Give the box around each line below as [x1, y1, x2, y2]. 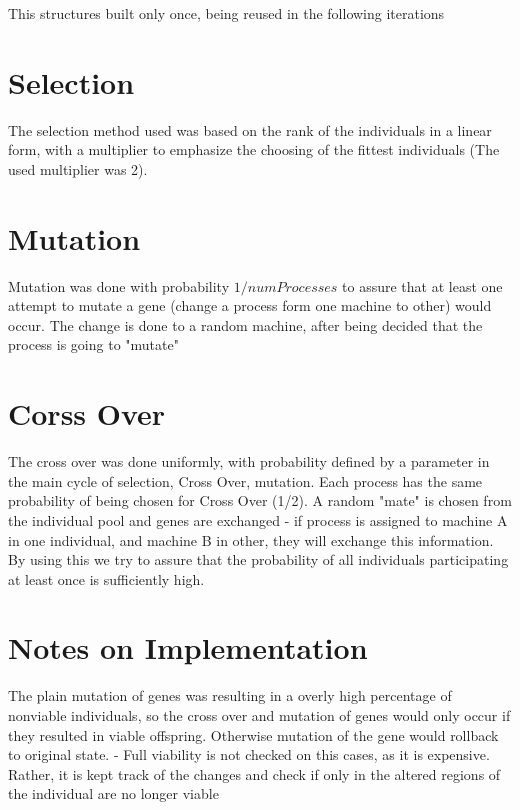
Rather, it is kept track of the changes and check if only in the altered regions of [8, 763, 501, 784]
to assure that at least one [342, 275, 503, 296]
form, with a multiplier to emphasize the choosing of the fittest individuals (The [8, 139, 500, 160]
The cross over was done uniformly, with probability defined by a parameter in [8, 451, 490, 472]
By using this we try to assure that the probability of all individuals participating [8, 549, 509, 570]
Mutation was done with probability [8, 275, 230, 296]
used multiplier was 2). [8, 158, 148, 179]
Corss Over [8, 393, 166, 434]
